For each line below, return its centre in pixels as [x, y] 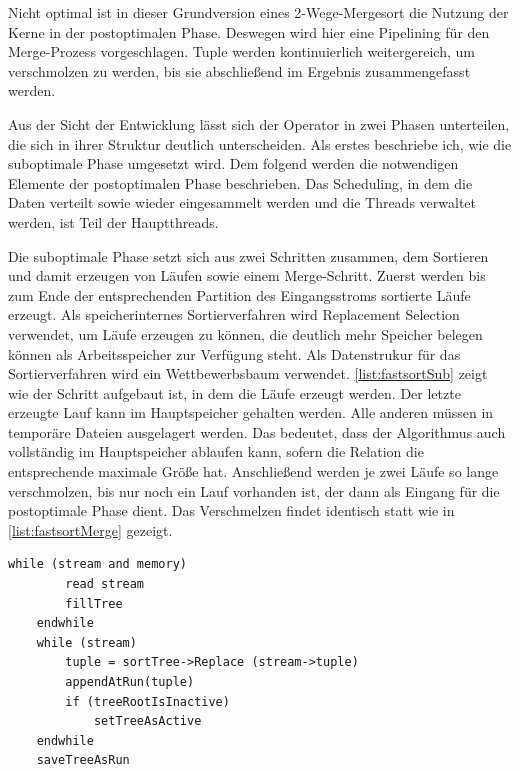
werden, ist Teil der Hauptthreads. [113, 221]
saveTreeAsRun [83, 760]
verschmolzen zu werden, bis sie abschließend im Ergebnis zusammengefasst [239, 70]
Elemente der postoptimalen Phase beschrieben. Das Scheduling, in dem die [240, 182]
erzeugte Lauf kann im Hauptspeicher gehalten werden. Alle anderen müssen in [251, 412]
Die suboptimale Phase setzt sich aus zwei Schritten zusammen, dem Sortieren [248, 255]
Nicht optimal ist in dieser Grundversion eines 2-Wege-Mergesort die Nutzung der [258, 12]
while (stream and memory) [97, 564]
